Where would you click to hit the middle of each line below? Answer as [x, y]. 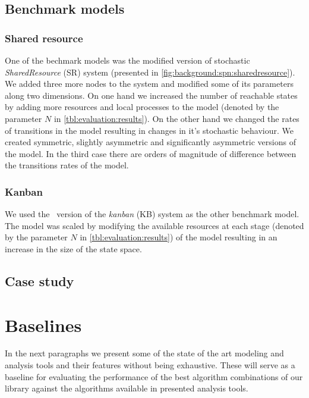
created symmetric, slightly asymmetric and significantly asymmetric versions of [150, 142]
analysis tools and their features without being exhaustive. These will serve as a [150, 365]
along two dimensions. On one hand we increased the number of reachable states [151, 95]
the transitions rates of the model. [67, 165]
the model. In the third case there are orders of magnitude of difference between [151, 153]
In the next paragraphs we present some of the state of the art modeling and [144, 353]
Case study [40, 281]
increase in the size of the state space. [73, 248]
